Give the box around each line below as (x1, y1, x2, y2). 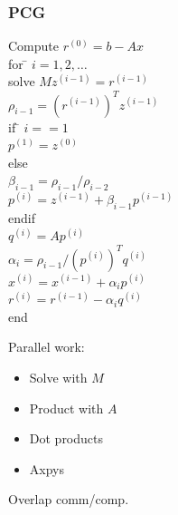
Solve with (29, 367, 88, 386)
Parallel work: (8, 337, 85, 356)
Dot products (29, 429, 104, 448)
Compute (8, 36, 59, 55)
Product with (29, 398, 104, 417)
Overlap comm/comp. (8, 490, 129, 509)
